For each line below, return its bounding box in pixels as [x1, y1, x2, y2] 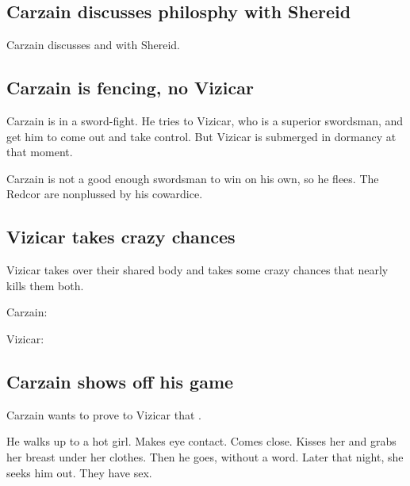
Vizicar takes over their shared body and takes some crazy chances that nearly [6, 262, 389, 278]
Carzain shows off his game [6, 369, 234, 393]
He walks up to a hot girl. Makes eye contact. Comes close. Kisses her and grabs [6, 433, 397, 450]
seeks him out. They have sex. [6, 464, 152, 480]
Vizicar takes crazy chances [6, 224, 236, 249]
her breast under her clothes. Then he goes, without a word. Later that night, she [6, 448, 404, 465]
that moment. [6, 144, 73, 160]
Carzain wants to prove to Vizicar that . [6, 406, 201, 423]
